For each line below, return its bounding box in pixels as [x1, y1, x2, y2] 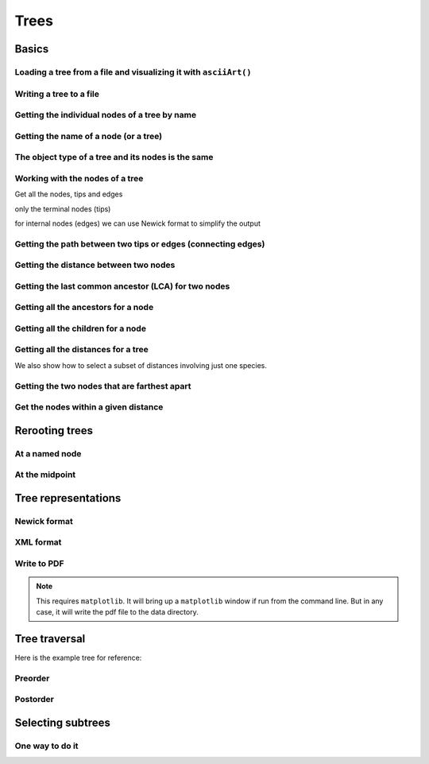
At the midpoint [14, 469, 76, 480]
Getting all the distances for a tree [14, 344, 149, 355]
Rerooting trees [14, 424, 94, 437]
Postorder [14, 694, 55, 705]
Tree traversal [14, 632, 86, 646]
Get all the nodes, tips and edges [14, 189, 123, 199]
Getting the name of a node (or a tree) [14, 130, 163, 142]
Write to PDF [14, 558, 64, 569]
